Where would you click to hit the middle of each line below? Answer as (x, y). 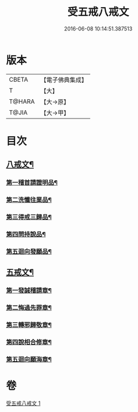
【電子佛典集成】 (64, 80)
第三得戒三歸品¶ (29, 217)
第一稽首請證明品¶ (32, 183)
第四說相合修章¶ (29, 342)
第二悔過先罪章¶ (29, 308)
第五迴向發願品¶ (29, 251)
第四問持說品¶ (26, 234)
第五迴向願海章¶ (29, 359)
